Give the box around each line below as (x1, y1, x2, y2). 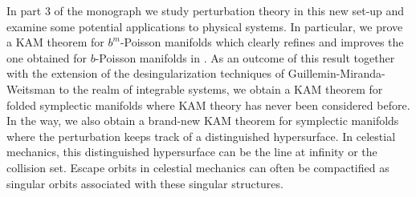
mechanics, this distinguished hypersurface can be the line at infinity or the (6, 143, 377, 160)
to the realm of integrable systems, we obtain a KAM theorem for (59, 80, 383, 97)
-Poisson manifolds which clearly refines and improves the (120, 34, 404, 50)
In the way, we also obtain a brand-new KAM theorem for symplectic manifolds (6, 112, 399, 129)
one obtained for (6, 49, 88, 66)
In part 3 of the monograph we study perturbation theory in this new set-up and (6, 2, 405, 18)
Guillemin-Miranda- (288, 65, 385, 82)
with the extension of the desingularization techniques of (6, 65, 285, 82)
